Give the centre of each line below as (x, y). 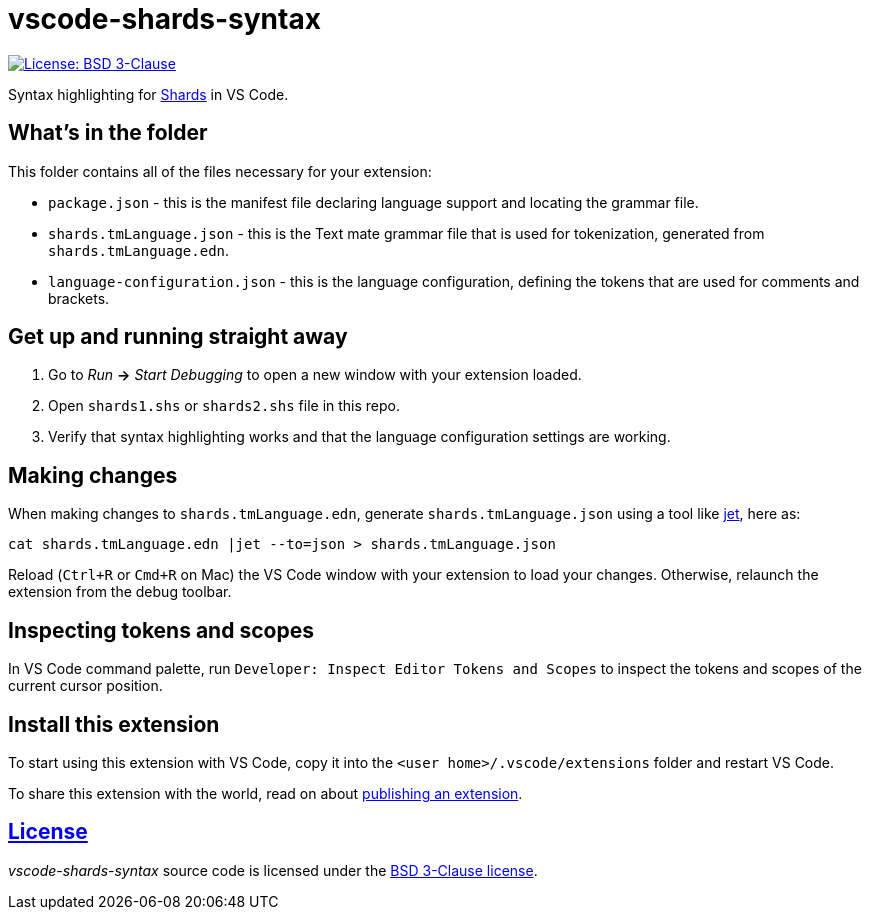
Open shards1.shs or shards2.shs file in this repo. (224, 406)
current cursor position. (85, 686)
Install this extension (114, 724)
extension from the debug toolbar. (120, 592)
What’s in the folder (108, 133)
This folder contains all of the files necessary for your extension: (220, 171)
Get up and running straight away (178, 337)
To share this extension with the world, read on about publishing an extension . (265, 793)
